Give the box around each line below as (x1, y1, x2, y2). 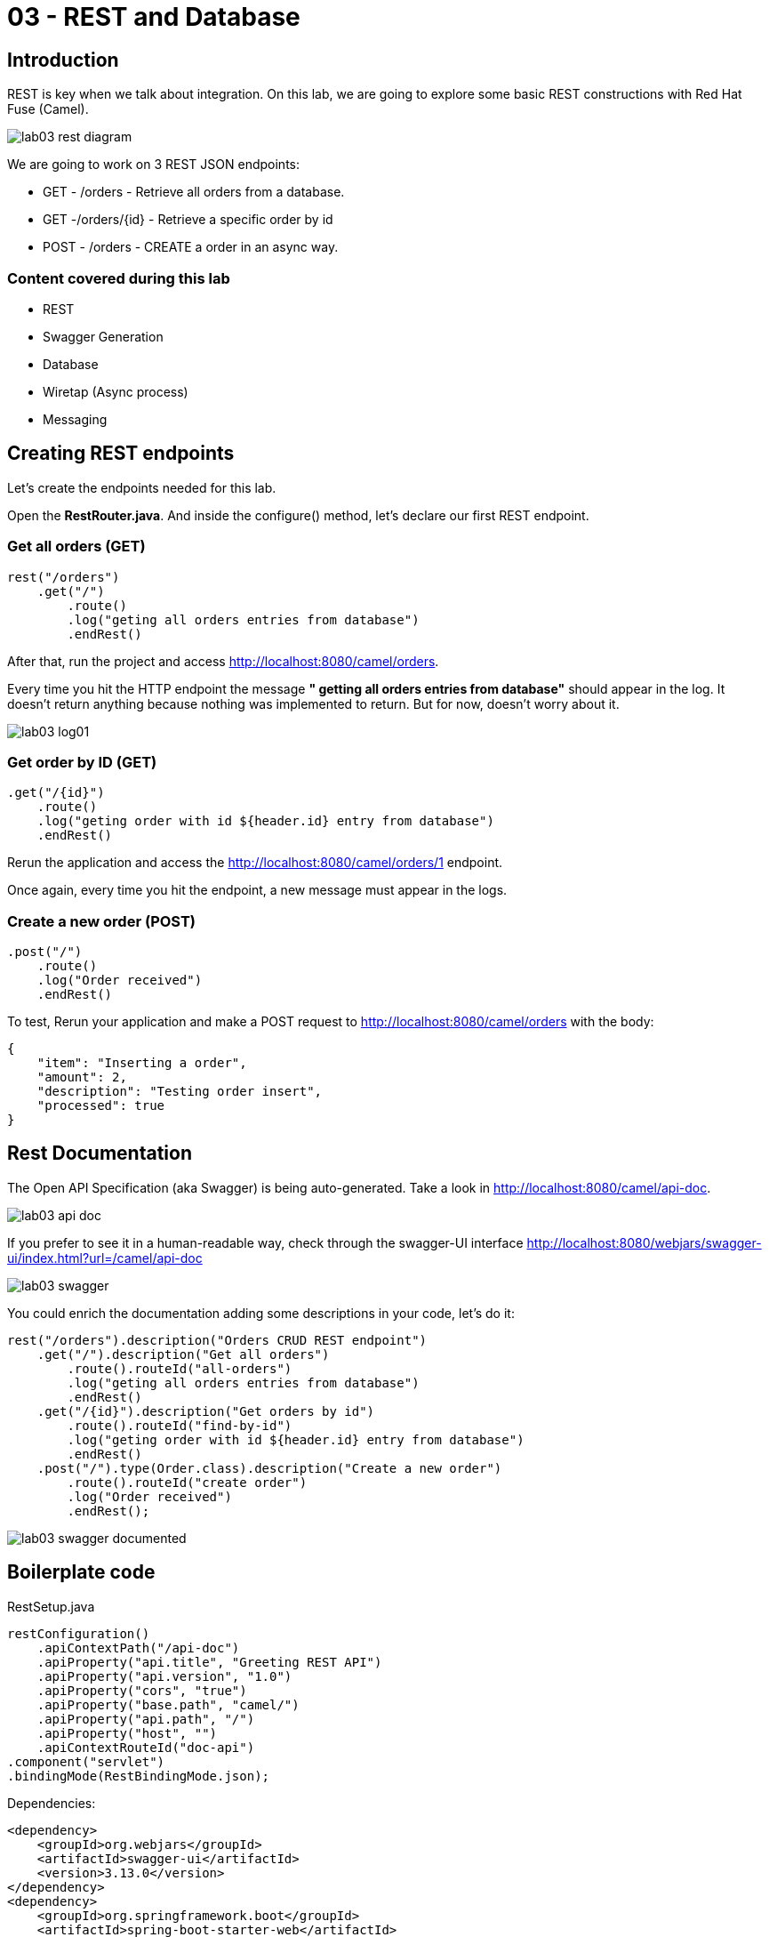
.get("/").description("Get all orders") (36, 1346, 330, 1362)
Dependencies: (7, 1795, 96, 1811)
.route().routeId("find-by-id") (67, 1418, 292, 1433)
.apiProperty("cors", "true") (36, 1683, 247, 1698)
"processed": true (36, 1098, 165, 1113)
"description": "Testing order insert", (36, 1084, 323, 1099)
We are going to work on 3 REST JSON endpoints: (7, 157, 300, 173)
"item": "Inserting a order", (36, 1056, 247, 1071)
